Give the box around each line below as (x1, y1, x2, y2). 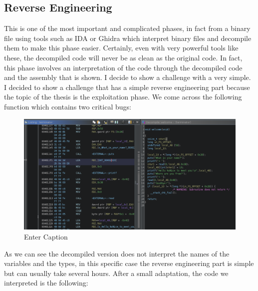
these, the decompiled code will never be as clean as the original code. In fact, (4, 52, 243, 62)
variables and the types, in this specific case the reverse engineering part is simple (4, 258, 254, 268)
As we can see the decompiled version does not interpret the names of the (4, 248, 230, 258)
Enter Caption (24, 231, 68, 242)
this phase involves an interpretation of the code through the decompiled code (4, 62, 243, 72)
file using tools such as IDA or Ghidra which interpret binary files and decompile (4, 32, 252, 43)
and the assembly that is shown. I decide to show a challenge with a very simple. (4, 72, 251, 82)
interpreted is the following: (4, 277, 88, 288)
